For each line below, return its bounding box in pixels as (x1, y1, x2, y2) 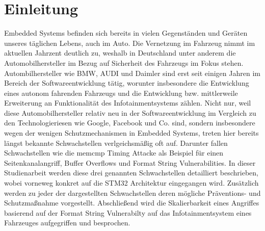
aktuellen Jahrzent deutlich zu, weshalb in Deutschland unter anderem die (4, 47, 236, 58)
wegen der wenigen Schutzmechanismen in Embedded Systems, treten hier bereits (4, 127, 259, 138)
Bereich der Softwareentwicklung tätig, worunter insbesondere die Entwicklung (4, 78, 249, 88)
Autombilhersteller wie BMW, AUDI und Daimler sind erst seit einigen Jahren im (4, 67, 260, 78)
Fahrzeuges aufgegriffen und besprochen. (4, 217, 130, 228)
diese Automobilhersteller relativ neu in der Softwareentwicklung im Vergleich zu (4, 107, 256, 118)
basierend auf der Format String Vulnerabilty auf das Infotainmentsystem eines (4, 207, 252, 218)
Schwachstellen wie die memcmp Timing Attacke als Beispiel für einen (4, 147, 224, 158)
